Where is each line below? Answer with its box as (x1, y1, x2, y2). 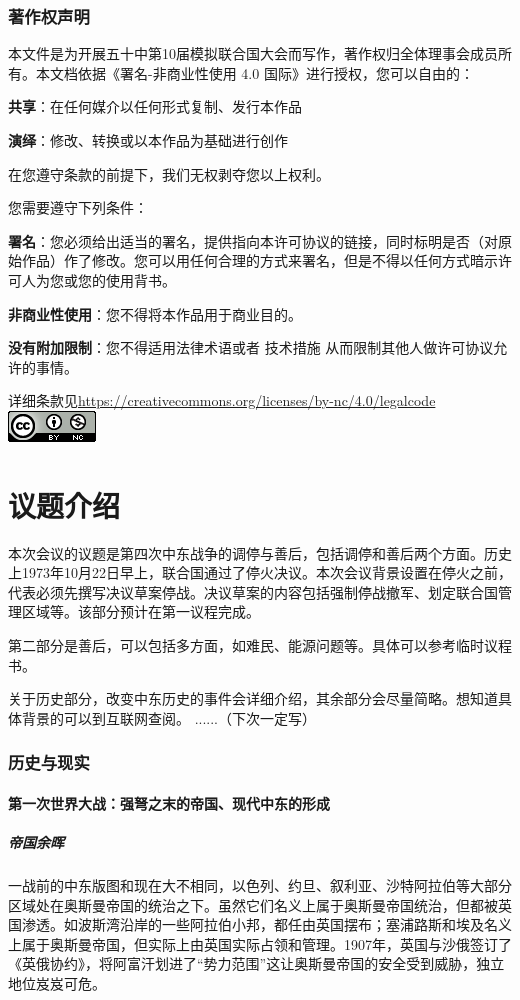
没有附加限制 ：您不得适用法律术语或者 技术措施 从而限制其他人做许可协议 (8, 337, 494, 358)
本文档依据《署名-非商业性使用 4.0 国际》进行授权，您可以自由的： (35, 62, 474, 83)
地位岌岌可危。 (8, 972, 106, 993)
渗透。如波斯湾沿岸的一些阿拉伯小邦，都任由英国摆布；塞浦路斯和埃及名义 (21, 914, 512, 935)
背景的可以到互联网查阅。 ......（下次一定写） (21, 707, 317, 728)
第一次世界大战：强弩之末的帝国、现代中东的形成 (8, 792, 330, 813)
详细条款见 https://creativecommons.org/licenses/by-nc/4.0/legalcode (8, 390, 436, 411)
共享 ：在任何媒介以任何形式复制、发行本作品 (8, 96, 302, 117)
